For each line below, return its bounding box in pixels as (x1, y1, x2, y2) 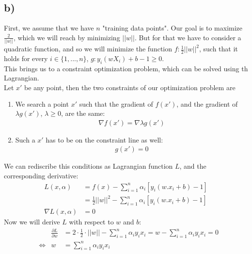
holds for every (4, 53, 48, 63)
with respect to (69, 217, 114, 227)
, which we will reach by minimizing (13, 32, 120, 42)
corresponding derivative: (4, 170, 79, 180)
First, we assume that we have (4, 23, 94, 33)
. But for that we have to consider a (134, 32, 241, 42)
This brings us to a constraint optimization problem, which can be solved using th (4, 63, 248, 73)
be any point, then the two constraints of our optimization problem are (24, 82, 236, 92)
